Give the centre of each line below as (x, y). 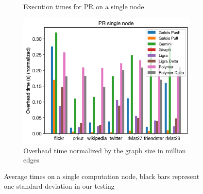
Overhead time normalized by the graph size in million (105, 150)
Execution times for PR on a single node (84, 6)
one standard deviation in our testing (59, 186)
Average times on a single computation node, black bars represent (102, 176)
